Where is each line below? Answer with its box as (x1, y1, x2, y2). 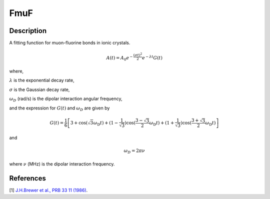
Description (9, 26, 47, 35)
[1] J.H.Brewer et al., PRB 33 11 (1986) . (9, 187, 88, 193)
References (9, 174, 46, 182)
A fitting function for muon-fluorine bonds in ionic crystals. (9, 40, 130, 46)
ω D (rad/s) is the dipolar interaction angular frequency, (9, 95, 122, 102)
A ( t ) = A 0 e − (106, 54, 133, 62)
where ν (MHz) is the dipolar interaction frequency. (9, 160, 115, 167)
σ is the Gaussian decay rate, (9, 86, 70, 92)
